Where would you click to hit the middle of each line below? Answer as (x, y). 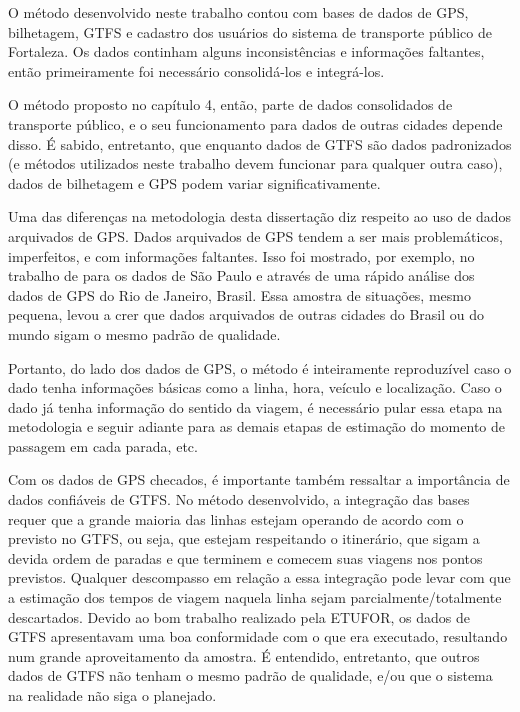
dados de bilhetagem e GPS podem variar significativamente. (194, 182)
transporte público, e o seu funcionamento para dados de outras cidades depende (255, 123)
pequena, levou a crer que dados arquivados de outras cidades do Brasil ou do (246, 314)
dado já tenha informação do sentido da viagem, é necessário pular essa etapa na (255, 406)
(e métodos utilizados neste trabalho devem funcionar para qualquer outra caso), (255, 163)
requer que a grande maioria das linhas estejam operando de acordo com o (236, 518)
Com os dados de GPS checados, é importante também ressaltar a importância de (259, 479)
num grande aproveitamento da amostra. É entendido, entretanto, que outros (244, 655)
